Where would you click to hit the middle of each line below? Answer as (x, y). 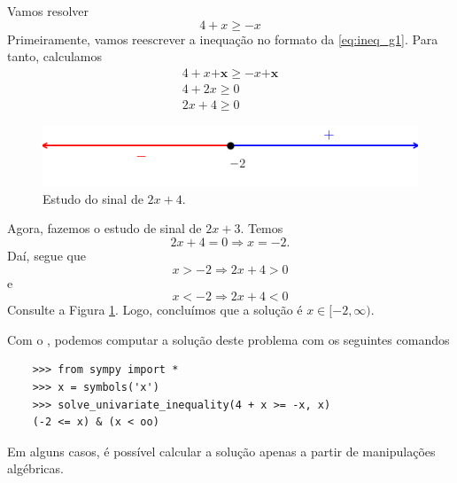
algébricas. (35, 468)
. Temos (262, 228)
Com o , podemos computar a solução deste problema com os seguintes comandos (228, 339)
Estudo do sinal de (93, 198)
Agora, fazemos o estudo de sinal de (105, 228)
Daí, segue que (46, 256)
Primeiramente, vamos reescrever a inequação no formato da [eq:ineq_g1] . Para (223, 39)
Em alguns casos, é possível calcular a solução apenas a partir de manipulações (221, 451)
